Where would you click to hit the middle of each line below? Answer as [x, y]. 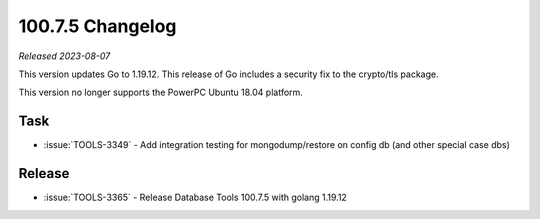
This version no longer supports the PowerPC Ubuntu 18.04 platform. [161, 92]
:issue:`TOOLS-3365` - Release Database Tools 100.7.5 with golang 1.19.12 [195, 197]
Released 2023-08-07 [64, 56]
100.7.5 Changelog [97, 26]
